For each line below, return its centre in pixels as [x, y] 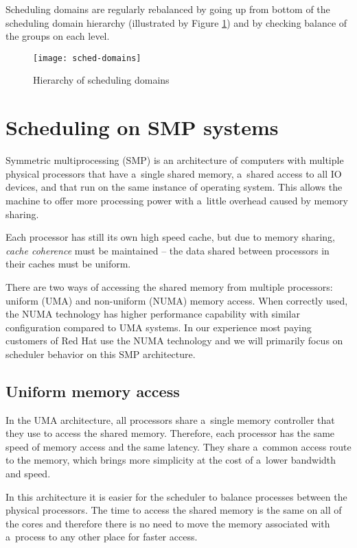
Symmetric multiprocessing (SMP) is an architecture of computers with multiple [175, 160]
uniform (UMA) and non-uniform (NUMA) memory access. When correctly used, [177, 300]
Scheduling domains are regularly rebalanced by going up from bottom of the [168, 9]
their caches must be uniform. [68, 264]
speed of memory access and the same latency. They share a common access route [178, 446]
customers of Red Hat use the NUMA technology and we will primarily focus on [174, 341]
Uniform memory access [93, 391]
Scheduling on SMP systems [142, 127]
